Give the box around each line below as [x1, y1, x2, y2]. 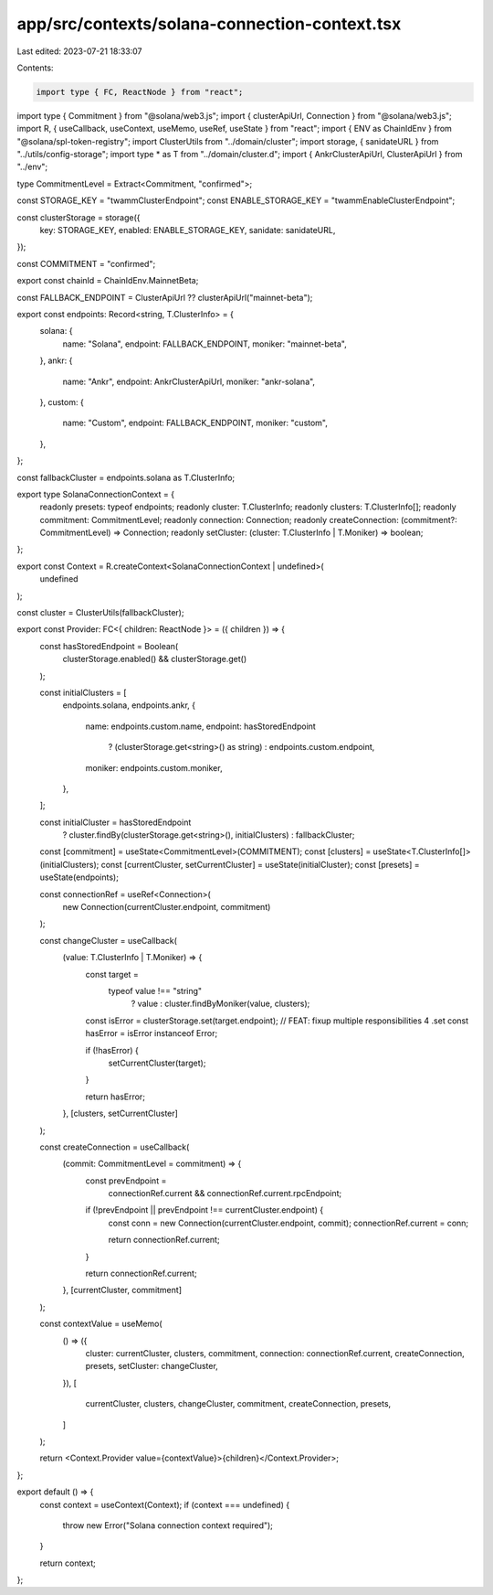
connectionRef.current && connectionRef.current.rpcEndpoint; [108, 1188, 342, 1199]
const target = [85, 969, 139, 979]
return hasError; [85, 1091, 146, 1102]
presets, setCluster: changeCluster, [85, 1361, 218, 1372]
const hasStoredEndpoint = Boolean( [39, 640, 179, 651]
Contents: [16, 62, 54, 73]
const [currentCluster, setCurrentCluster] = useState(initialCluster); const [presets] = [100, 859, 420, 870]
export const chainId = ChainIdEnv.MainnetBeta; [16, 275, 199, 286]
